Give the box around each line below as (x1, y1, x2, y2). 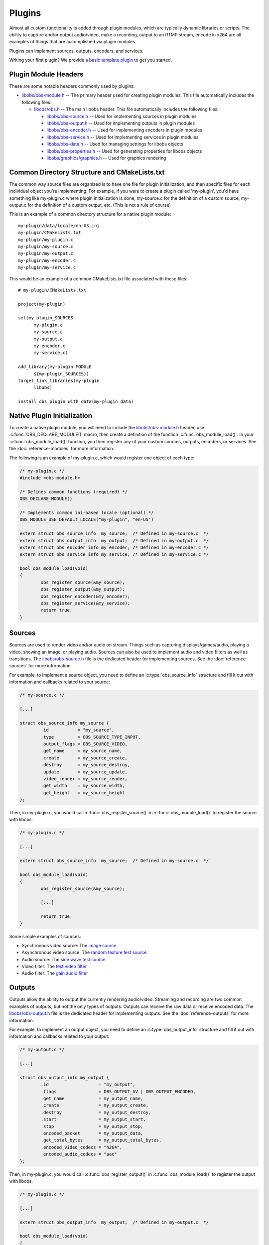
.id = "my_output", (40, 1082, 135, 1088)
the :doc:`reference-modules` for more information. (9, 446, 115, 452)
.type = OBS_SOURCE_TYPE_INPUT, (40, 734, 141, 740)
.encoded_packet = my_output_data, (40, 1130, 143, 1136)
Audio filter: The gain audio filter (21, 970, 88, 976)
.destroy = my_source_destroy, (40, 762, 131, 768)
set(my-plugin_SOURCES (18, 315, 74, 321)
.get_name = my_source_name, (40, 748, 123, 754)
